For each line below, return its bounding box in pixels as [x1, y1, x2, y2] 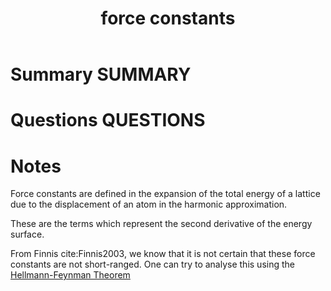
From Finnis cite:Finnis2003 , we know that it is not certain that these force [10, 248, 316, 260]
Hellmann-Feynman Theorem [10, 269, 131, 281]
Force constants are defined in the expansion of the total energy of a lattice [10, 188, 321, 200]
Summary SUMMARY [10, 63, 192, 86]
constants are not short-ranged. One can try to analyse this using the [10, 258, 295, 271]
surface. [10, 228, 45, 241]
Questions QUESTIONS [10, 109, 206, 132]
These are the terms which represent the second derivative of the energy [10, 218, 313, 230]
